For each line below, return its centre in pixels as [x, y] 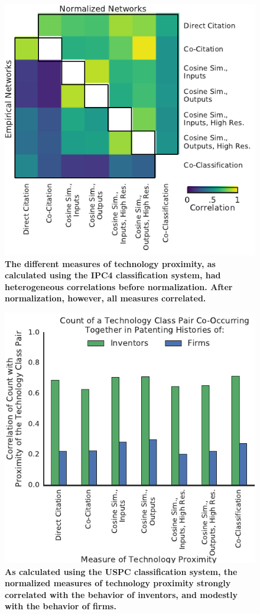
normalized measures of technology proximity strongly [118, 583]
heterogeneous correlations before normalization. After [119, 286]
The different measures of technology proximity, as [110, 263]
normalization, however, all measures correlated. [105, 298]
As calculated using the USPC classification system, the [121, 571]
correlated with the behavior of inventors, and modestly [121, 594]
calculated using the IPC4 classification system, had [113, 275]
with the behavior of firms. [61, 606]
